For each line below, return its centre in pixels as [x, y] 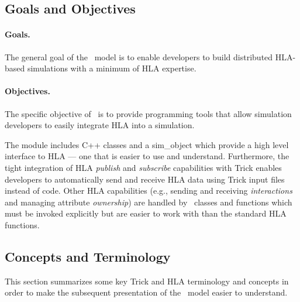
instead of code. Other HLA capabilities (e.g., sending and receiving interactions [149, 191]
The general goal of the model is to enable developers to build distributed [139, 56]
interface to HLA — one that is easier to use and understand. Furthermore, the [147, 156]
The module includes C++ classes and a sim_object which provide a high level [147, 144]
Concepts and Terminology [88, 256]
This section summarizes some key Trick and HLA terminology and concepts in [147, 281]
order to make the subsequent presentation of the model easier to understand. [146, 292]
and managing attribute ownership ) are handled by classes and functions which [149, 202]
